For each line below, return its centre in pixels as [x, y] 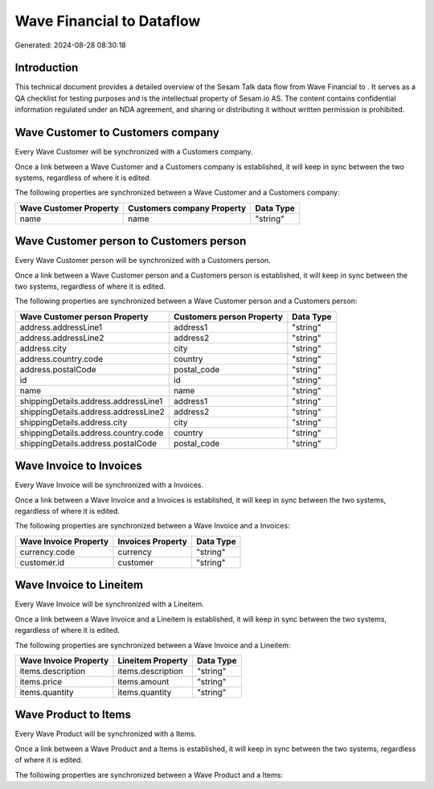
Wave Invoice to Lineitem [79, 585]
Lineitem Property [153, 660]
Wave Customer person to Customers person [131, 241]
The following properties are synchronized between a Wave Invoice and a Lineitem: [153, 645]
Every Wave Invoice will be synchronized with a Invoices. [109, 485]
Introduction [47, 68]
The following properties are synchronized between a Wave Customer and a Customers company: [178, 192]
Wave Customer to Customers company [117, 133]
